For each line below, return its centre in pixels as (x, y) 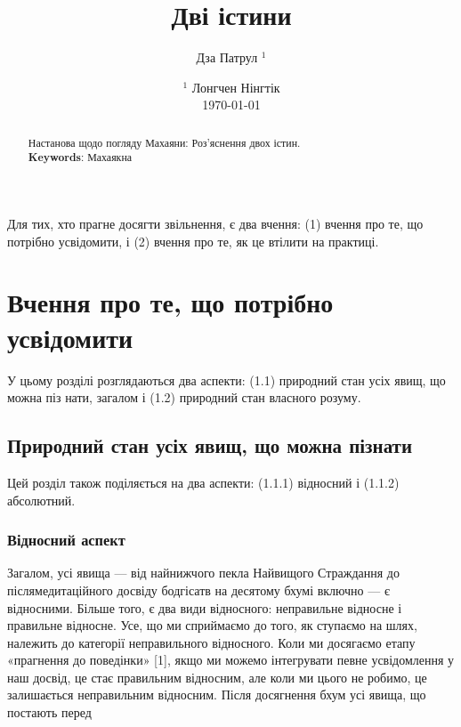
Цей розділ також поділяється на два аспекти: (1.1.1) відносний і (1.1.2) (203, 482)
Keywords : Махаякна (80, 158)
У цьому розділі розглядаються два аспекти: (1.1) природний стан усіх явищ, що (226, 380)
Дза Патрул (227, 57)
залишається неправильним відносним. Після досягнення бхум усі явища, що (217, 695)
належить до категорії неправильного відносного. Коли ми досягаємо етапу (211, 642)
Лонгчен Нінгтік (236, 87)
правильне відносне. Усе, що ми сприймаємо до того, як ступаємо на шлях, (212, 625)
